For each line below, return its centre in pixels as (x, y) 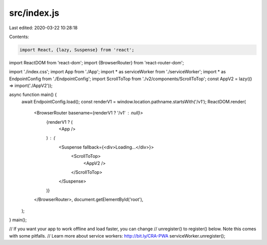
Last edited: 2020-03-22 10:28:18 (43, 28)
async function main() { (33, 95)
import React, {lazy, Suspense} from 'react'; (77, 50)
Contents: (19, 37)
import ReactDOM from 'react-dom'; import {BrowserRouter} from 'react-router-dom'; (96, 62)
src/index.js (34, 13)
